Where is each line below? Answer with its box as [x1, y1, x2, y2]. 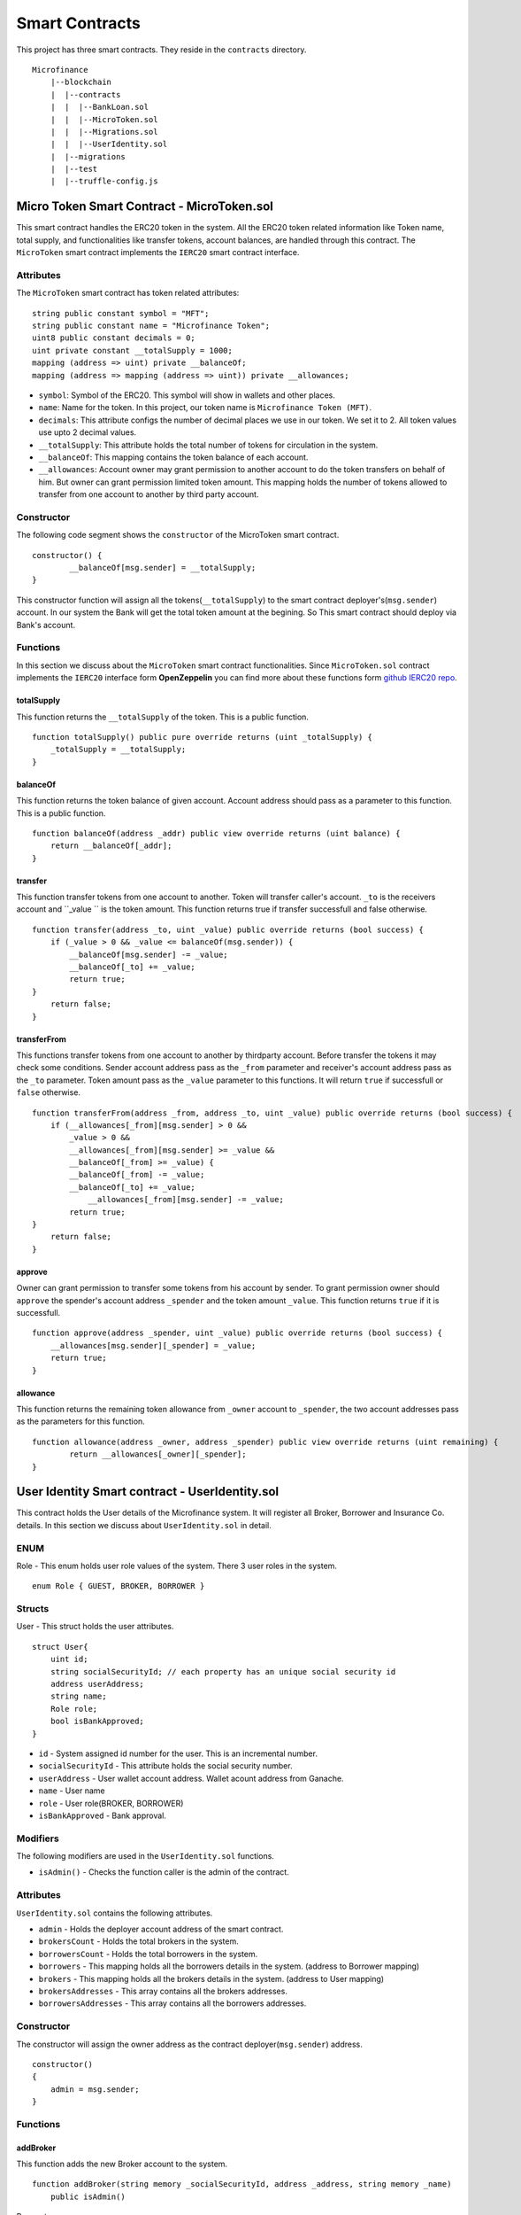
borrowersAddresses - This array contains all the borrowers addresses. [38, 1998, 307, 2009]
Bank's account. [16, 619, 75, 630]
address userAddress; [50, 1679, 145, 1690]
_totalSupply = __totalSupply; [50, 744, 187, 755]
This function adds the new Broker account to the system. [16, 2158, 228, 2170]
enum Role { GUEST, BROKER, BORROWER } [32, 1582, 205, 1591]
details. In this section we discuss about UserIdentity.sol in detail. [16, 1519, 272, 1530]
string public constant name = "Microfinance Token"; [32, 321, 270, 331]
